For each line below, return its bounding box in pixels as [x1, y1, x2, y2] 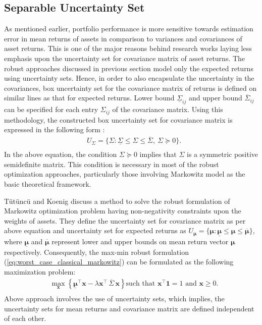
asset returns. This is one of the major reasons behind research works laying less [4, 43, 252, 53]
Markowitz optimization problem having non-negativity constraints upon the [4, 205, 241, 216]
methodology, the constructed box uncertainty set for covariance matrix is [4, 114, 233, 125]
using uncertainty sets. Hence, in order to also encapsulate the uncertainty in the [4, 73, 254, 83]
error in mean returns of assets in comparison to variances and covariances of [4, 33, 242, 43]
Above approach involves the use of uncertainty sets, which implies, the [4, 293, 225, 303]
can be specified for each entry [4, 104, 98, 115]
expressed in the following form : [4, 124, 105, 135]
